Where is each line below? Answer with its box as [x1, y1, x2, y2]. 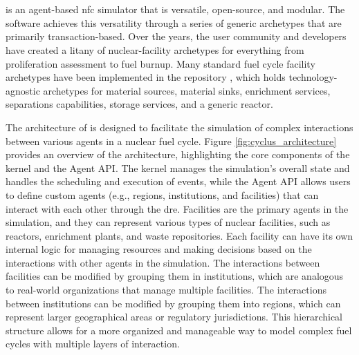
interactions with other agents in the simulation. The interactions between [6, 255, 320, 269]
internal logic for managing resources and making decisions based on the [6, 242, 312, 256]
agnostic [6, 83, 40, 97]
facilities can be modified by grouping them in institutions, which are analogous [6, 269, 344, 283]
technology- [288, 70, 338, 84]
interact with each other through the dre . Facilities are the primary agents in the [6, 201, 349, 215]
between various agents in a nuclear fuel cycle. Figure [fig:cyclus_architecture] [6, 133, 337, 148]
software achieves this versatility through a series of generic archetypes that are [6, 15, 342, 30]
